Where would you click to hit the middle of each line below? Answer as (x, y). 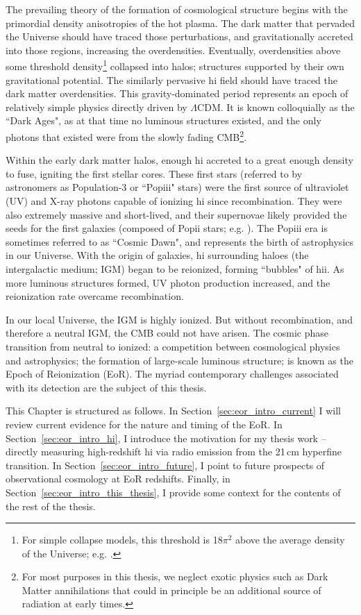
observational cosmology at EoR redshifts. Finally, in (118, 479)
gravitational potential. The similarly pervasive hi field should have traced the (171, 79)
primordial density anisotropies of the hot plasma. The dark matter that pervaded (180, 23)
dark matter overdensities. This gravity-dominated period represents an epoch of (177, 93)
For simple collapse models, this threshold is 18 (122, 540)
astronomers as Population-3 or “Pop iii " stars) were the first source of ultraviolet (177, 187)
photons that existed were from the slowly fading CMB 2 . (126, 136)
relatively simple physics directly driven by (96, 107)
